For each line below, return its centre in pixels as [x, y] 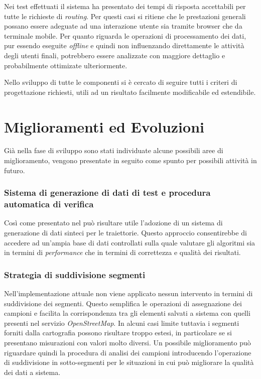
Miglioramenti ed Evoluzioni [104, 126]
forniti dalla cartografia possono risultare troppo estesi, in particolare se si [118, 333]
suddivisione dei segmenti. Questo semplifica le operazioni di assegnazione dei [123, 303]
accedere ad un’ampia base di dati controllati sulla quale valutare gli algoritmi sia [130, 242]
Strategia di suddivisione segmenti [75, 274]
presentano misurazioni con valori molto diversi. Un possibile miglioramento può [127, 342]
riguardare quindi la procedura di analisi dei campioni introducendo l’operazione [128, 352]
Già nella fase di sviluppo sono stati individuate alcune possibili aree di [114, 150]
